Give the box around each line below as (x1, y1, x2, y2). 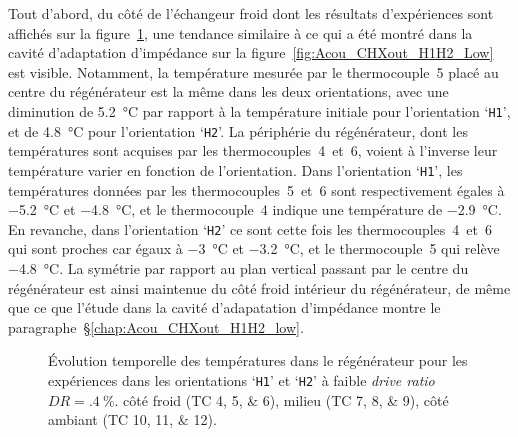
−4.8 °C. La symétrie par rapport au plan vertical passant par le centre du (8, 257, 469, 278)
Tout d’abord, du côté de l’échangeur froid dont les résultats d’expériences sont (8, 3, 494, 23)
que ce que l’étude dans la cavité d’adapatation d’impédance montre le (8, 297, 441, 318)
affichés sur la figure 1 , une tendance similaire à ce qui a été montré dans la (8, 22, 473, 43)
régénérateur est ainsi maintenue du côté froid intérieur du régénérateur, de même (8, 277, 511, 298)
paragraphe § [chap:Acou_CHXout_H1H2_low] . (8, 316, 304, 337)
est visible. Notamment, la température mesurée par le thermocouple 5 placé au (8, 61, 499, 82)
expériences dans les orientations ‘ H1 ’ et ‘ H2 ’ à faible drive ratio (48, 369, 435, 390)
